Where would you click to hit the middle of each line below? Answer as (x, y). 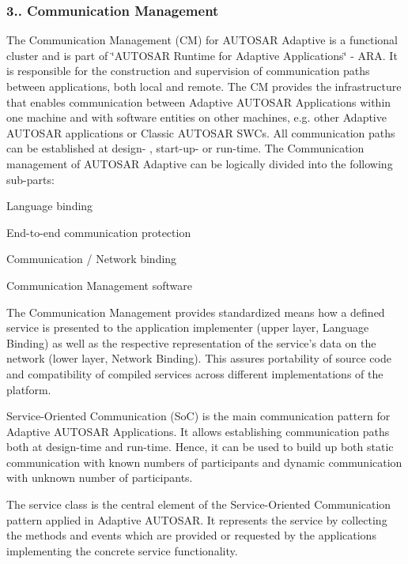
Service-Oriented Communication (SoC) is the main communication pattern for (198, 416)
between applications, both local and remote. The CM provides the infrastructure (204, 86)
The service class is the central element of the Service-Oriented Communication (199, 504)
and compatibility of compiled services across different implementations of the (195, 373)
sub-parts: (30, 179)
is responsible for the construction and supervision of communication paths (188, 71)
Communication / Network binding (92, 259)
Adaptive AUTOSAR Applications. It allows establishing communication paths (198, 431)
